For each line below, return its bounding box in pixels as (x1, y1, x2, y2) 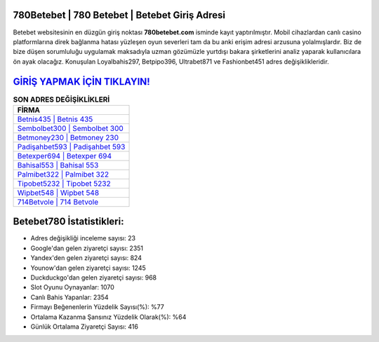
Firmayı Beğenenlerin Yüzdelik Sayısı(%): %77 (30, 303, 164, 311)
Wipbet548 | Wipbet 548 (17, 188, 100, 198)
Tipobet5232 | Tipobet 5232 (17, 179, 112, 189)
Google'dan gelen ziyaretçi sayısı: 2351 (30, 244, 144, 252)
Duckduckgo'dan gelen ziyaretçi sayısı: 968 (30, 273, 157, 282)
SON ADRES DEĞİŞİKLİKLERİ (13, 95, 110, 104)
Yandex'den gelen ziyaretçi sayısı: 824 (30, 254, 142, 262)
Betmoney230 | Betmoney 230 (17, 132, 119, 142)
